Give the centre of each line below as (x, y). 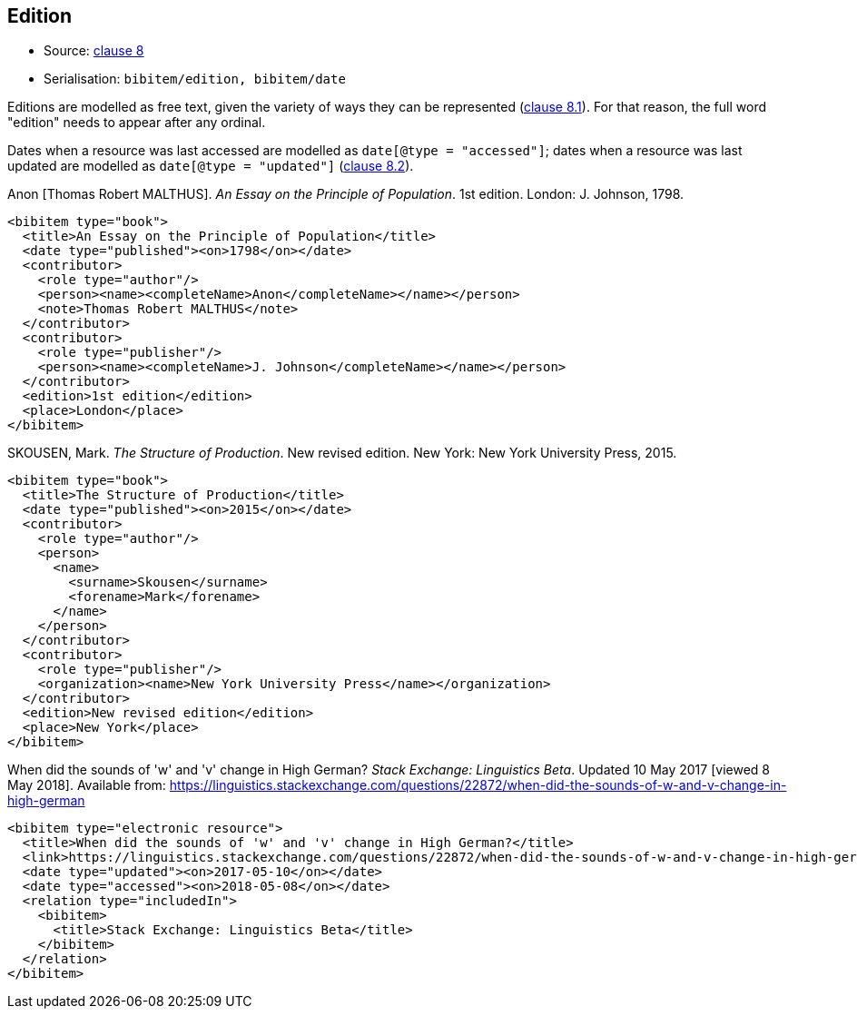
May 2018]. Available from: (87, 785)
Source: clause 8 (94, 51)
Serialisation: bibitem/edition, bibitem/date (195, 79)
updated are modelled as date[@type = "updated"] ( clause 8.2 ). (211, 166)
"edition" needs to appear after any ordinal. (137, 123)
